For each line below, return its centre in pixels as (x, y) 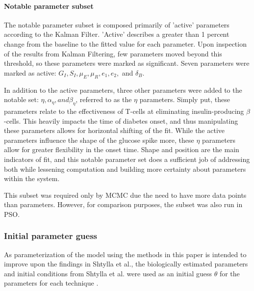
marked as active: (30, 72)
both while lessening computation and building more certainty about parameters (125, 169)
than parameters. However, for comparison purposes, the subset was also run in (123, 204)
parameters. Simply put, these (185, 99)
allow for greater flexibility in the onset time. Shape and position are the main (122, 149)
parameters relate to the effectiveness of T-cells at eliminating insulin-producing (124, 111)
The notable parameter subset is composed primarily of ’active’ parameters (117, 24)
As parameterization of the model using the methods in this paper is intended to (125, 254)
